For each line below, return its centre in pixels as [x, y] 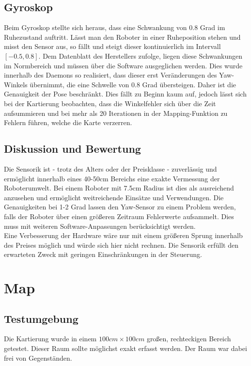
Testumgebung [41, 318]
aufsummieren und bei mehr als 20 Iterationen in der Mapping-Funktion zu [116, 113]
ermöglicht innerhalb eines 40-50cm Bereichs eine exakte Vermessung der [112, 178]
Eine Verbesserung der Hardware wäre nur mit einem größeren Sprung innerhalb [123, 235]
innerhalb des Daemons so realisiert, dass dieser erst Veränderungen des [110, 75]
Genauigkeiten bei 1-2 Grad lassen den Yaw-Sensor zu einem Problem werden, [120, 207]
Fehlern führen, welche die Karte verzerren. [68, 122]
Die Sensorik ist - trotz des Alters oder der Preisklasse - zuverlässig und [110, 168]
